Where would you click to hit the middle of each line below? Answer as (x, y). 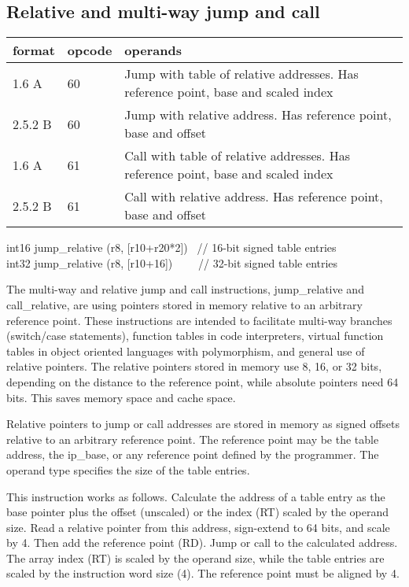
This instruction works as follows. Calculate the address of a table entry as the (196, 496)
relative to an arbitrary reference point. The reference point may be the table (193, 439)
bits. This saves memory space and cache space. (121, 397)
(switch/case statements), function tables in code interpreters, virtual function (195, 336)
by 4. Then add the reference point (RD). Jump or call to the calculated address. (202, 543)
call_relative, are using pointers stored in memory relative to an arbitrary (184, 304)
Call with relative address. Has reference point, (254, 197)
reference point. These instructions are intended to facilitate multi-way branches (199, 320)
